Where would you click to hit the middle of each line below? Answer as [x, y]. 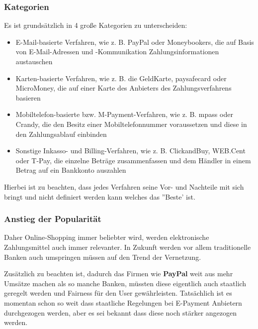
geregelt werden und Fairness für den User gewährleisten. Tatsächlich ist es [118, 293]
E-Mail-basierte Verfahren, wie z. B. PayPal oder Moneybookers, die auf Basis [135, 42]
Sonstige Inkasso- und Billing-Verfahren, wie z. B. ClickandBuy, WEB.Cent [130, 151]
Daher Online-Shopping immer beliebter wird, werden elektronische [107, 237]
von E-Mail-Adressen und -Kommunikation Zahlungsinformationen [117, 52]
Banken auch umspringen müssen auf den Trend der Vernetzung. [103, 257]
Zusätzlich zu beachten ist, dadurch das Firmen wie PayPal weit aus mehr [119, 274]
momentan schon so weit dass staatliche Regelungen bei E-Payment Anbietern [123, 302]
